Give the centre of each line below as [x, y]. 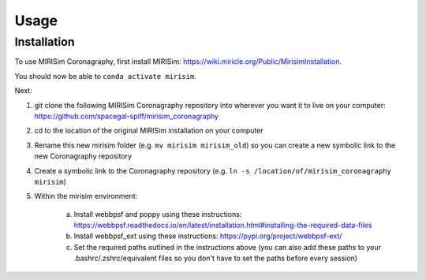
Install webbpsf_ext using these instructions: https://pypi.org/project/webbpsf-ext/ [208, 236]
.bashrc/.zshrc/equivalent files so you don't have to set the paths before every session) [216, 258]
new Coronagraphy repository [83, 156]
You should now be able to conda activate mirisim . [105, 76]
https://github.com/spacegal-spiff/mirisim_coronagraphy [127, 116]
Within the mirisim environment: [86, 196]
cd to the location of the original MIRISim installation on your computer [149, 131]
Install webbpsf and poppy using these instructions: [158, 214]
